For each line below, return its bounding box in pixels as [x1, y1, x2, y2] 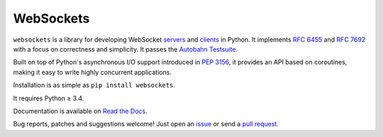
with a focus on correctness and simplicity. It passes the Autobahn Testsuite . [13, 44, 238, 53]
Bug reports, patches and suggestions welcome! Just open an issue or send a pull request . [13, 120, 279, 129]
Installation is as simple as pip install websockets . [13, 81, 175, 90]
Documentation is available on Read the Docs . [13, 107, 148, 115]
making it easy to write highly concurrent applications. [13, 68, 172, 76]
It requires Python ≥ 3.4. [13, 94, 84, 102]
